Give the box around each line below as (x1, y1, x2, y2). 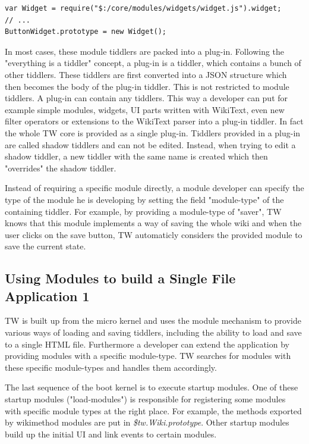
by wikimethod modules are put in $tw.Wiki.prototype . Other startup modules (5, 416, 289, 429)
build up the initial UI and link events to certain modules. (5, 427, 217, 440)
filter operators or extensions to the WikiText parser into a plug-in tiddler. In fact (5, 115, 304, 127)
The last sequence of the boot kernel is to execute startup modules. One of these (5, 381, 298, 393)
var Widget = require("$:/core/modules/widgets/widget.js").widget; (5, 4, 282, 12)
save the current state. (5, 240, 86, 252)
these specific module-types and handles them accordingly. (5, 361, 217, 373)
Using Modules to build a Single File (5, 269, 236, 287)
